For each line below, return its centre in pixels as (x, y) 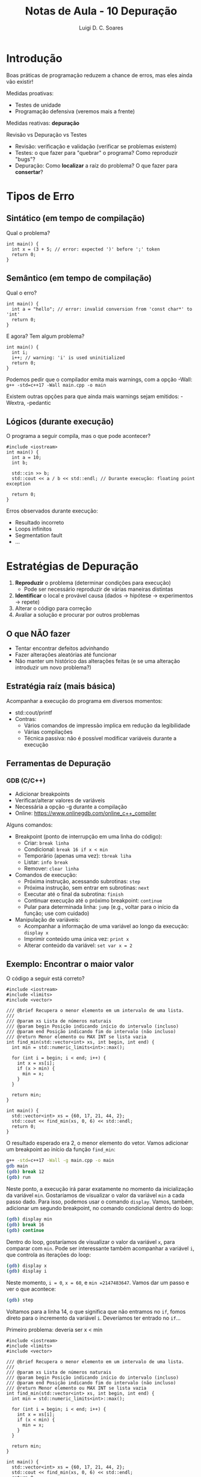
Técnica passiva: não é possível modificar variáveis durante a (100, 738)
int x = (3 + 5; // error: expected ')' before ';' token (86, 249)
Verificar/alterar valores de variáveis (60, 800)
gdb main (17, 1166)
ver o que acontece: (31, 1289)
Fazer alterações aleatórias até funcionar (66, 655)
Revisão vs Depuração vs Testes (47, 134)
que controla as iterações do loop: (49, 1255)
